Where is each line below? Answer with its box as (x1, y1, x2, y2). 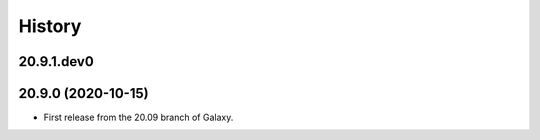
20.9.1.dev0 (18, 53, 94, 70)
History (18, 15, 82, 37)
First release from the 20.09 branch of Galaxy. (43, 111, 234, 124)
